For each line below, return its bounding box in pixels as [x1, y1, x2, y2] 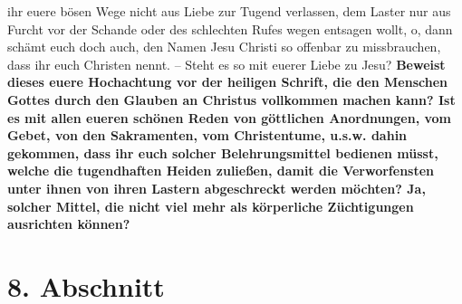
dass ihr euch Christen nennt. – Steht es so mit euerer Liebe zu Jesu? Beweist [7, 54, 446, 73]
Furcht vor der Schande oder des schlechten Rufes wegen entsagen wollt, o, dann [7, 19, 453, 38]
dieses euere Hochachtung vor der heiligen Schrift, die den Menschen [7, 72, 448, 91]
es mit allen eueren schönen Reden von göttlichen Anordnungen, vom [7, 108, 451, 127]
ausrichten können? [7, 214, 130, 233]
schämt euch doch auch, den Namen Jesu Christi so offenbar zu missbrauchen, [7, 37, 441, 56]
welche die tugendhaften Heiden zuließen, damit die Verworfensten [7, 161, 435, 180]
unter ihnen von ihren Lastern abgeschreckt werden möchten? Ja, [7, 178, 426, 197]
